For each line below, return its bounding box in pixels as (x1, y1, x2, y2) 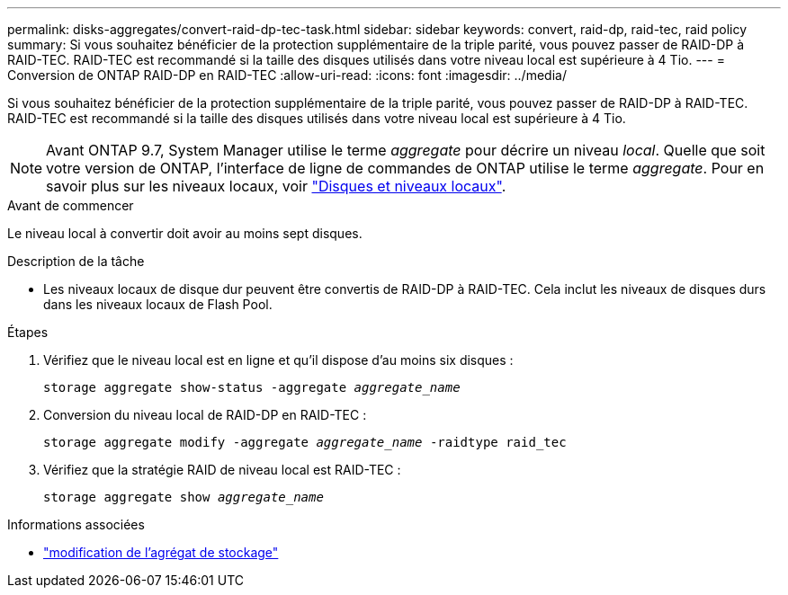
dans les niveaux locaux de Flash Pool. (43, 297, 273, 312)
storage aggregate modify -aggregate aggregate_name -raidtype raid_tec (43, 435, 567, 449)
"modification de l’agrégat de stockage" (43, 545, 279, 560)
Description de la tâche (7, 253, 145, 269)
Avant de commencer (7, 198, 134, 213)
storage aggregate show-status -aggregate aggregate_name (43, 380, 461, 395)
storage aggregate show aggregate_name (43, 490, 324, 504)
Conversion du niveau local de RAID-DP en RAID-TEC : (43, 407, 367, 422)
